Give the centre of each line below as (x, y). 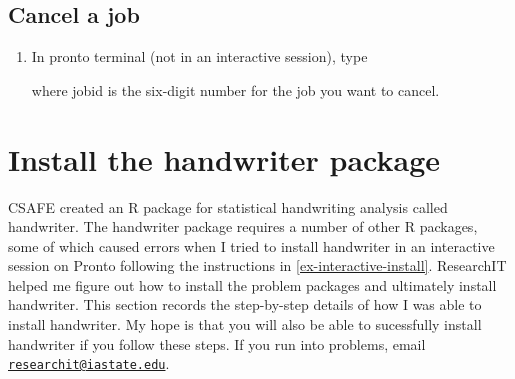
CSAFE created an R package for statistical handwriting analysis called (228, 206)
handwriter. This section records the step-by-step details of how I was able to (245, 304)
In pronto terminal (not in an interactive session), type (199, 56)
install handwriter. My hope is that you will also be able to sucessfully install (245, 324)
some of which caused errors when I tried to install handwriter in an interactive (251, 245)
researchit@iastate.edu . (89, 363)
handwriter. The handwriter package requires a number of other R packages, (243, 226)
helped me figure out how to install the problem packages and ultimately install (252, 284)
